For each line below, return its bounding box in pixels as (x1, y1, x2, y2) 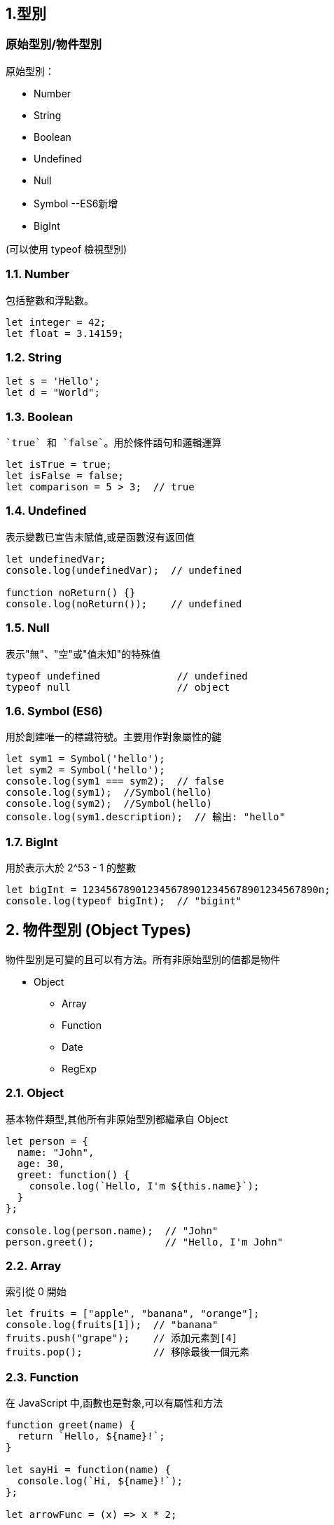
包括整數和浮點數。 (6, 294, 94, 306)
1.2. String (6, 350, 62, 364)
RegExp (62, 1062, 97, 1075)
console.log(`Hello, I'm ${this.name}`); (29, 1180, 260, 1192)
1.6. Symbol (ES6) (6, 703, 103, 718)
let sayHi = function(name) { (6, 1464, 172, 1476)
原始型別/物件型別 (6, 37, 102, 52)
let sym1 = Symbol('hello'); (6, 753, 165, 765)
